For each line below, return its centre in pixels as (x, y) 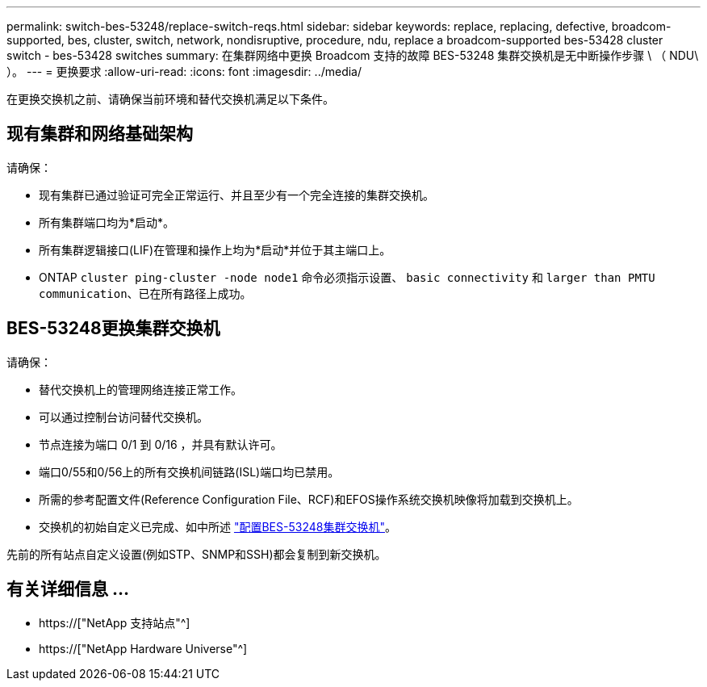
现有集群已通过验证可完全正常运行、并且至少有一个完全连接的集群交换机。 (236, 195)
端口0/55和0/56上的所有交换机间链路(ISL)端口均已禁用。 (189, 471)
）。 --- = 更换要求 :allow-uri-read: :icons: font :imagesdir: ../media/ (184, 71)
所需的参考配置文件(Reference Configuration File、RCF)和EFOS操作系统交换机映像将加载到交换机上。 (309, 499)
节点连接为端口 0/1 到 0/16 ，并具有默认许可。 (161, 444)
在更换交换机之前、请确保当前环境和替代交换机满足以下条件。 (170, 99)
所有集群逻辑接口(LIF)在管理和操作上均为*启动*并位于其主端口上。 (215, 249)
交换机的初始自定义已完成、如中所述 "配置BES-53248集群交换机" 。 (218, 526)
